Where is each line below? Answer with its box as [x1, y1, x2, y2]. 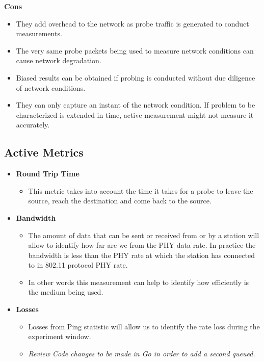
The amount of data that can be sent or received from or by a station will [28, 229, 259, 240]
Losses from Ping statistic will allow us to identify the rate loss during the [28, 321, 260, 331]
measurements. [16, 28, 62, 39]
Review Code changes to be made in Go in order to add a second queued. [28, 348, 255, 358]
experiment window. [28, 331, 91, 342]
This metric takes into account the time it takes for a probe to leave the [28, 185, 253, 196]
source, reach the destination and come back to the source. [28, 195, 212, 206]
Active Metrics [4, 144, 84, 160]
